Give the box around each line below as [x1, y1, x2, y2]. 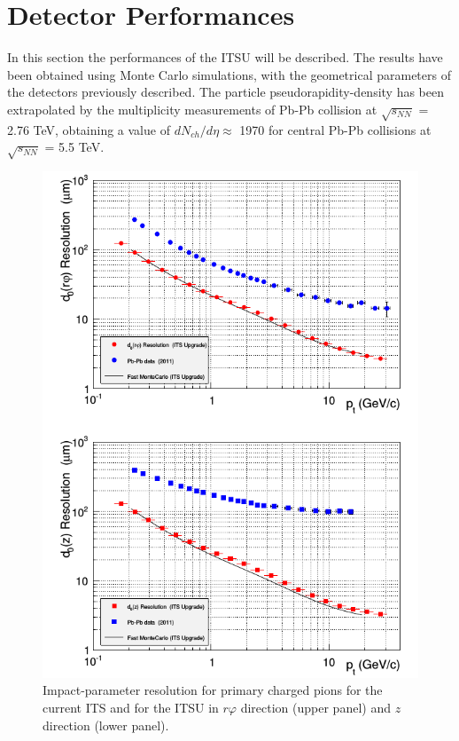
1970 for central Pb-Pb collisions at [239, 120, 432, 138]
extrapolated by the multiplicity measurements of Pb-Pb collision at [7, 99, 377, 118]
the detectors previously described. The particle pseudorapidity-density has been [7, 83, 445, 101]
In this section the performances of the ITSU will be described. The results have [7, 48, 443, 67]
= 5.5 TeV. [44, 138, 105, 156]
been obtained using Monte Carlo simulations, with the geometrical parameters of [7, 65, 451, 83]
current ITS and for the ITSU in [43, 698, 219, 716]
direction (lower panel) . [43, 715, 169, 734]
